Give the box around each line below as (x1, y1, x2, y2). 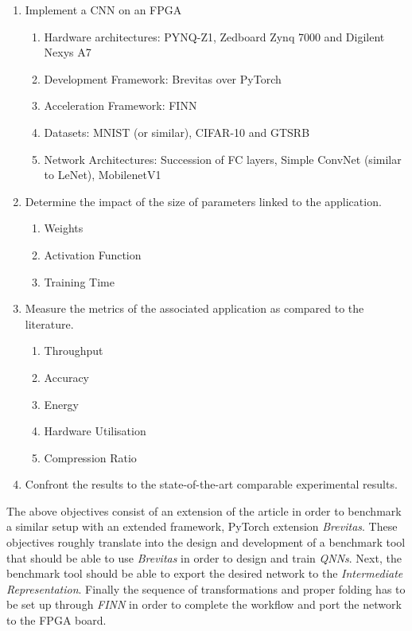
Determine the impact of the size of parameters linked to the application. (25, 193, 382, 209)
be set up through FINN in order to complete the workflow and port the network (6, 596, 402, 613)
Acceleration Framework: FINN (44, 97, 197, 114)
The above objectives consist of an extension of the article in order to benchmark (6, 502, 402, 519)
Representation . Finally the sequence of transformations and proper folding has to (6, 580, 406, 597)
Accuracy (44, 368, 90, 385)
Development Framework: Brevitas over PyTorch (44, 70, 282, 87)
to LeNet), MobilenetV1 (44, 166, 161, 183)
